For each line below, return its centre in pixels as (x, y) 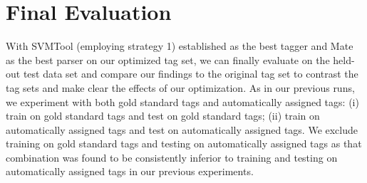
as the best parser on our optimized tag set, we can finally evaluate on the (168, 59)
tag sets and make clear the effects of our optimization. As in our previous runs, (180, 87)
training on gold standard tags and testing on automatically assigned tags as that (184, 143)
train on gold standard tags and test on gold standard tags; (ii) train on (163, 116)
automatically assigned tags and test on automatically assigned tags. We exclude (182, 129)
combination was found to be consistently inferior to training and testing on (172, 157)
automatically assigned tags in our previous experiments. (130, 171)
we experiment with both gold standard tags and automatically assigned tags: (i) (182, 101)
